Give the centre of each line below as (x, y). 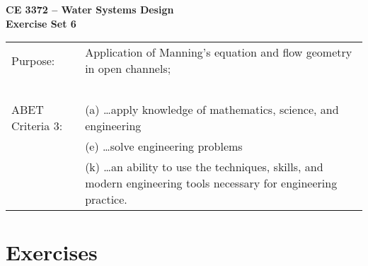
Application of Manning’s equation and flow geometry (219, 52)
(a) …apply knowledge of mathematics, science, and (212, 110)
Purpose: (33, 60)
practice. (106, 199)
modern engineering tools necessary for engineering (211, 183)
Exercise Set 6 (41, 23)
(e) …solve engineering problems (164, 146)
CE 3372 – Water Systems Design (90, 9)
